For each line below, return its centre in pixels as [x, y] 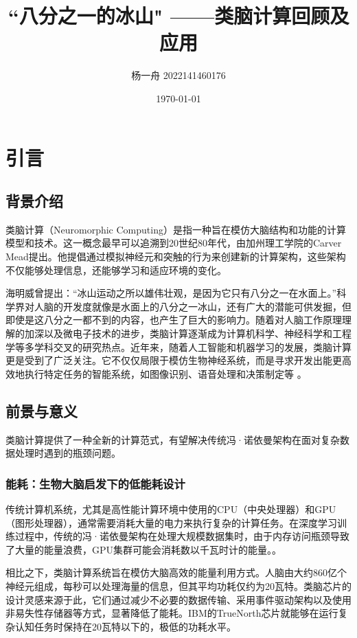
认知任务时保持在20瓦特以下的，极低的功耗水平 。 [125, 626]
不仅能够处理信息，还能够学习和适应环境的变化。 [116, 270]
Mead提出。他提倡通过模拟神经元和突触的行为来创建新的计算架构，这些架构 [176, 257]
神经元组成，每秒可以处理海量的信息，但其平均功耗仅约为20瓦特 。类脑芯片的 [178, 586]
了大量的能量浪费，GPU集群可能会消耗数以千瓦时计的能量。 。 [144, 549]
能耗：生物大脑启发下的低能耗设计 [95, 483]
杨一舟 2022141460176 [178, 75]
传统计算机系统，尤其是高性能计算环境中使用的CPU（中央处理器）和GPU [171, 509]
